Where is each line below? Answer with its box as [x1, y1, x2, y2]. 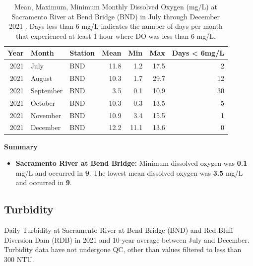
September [30, 85, 63, 95]
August [30, 73, 53, 83]
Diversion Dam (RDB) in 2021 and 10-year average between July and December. [4, 234, 250, 245]
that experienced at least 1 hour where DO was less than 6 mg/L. [16, 30, 216, 41]
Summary [4, 141, 38, 151]
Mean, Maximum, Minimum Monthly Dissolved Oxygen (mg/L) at [14, 1, 217, 11]
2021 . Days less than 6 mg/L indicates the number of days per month [9, 21, 223, 31]
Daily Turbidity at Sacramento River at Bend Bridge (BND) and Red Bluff [4, 225, 233, 235]
